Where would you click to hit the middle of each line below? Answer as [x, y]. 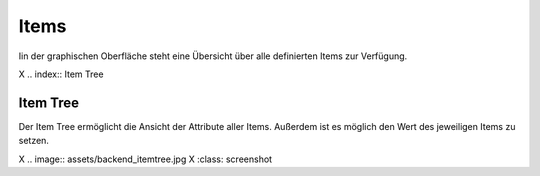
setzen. [34, 141]
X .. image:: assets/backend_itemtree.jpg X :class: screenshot [145, 159]
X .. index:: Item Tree [61, 74]
